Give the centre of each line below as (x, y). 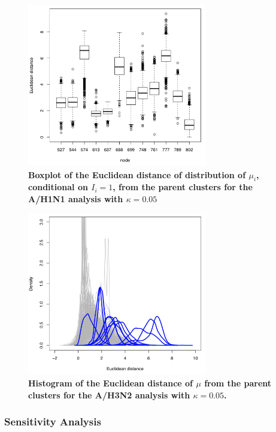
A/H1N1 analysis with (76, 198)
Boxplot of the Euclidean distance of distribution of (137, 174)
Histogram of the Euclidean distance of (111, 383)
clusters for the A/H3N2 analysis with (109, 394)
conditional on (58, 187)
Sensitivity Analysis (53, 421)
